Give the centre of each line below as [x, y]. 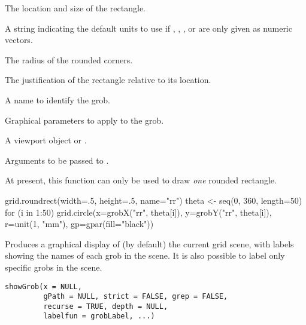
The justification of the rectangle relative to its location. [108, 80]
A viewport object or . [46, 140]
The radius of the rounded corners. [69, 59]
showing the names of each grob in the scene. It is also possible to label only [145, 255]
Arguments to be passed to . [57, 160]
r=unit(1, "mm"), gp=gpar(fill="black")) [79, 224]
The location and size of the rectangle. [75, 8]
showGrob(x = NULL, [43, 286]
